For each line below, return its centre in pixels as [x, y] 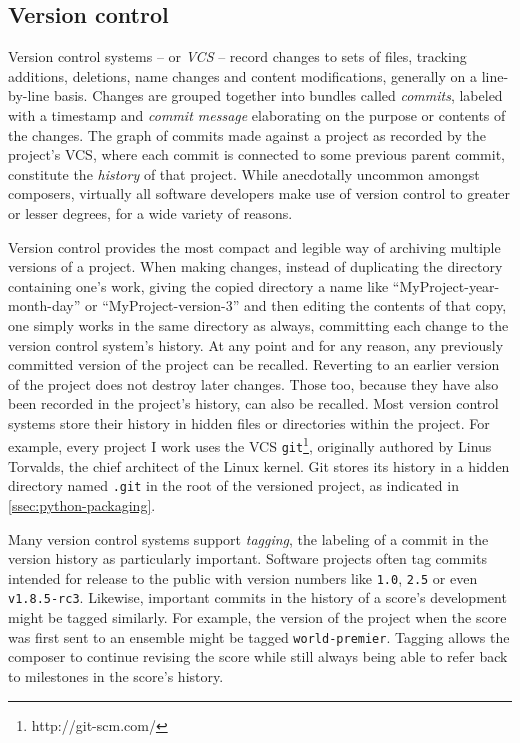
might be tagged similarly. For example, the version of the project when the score [257, 617]
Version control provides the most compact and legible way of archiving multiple [254, 246]
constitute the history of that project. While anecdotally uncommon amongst [244, 173]
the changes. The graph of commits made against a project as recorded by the [247, 134]
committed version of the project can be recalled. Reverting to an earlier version [254, 364]
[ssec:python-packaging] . [82, 505]
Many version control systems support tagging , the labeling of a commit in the [248, 538]
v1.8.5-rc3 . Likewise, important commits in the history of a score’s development [257, 597]
